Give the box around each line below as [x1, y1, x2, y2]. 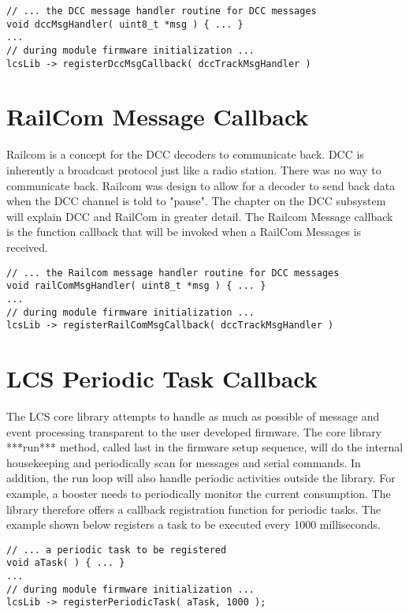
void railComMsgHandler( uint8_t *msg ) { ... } [6, 280, 266, 292]
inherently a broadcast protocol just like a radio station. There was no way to [6, 162, 381, 178]
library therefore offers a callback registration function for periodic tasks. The [6, 500, 381, 517]
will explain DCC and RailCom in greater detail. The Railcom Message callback [6, 208, 393, 224]
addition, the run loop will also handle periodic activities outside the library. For [6, 470, 396, 486]
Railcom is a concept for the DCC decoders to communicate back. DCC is [6, 146, 364, 163]
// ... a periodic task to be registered [6, 544, 227, 556]
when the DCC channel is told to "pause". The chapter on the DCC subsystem [6, 193, 386, 209]
